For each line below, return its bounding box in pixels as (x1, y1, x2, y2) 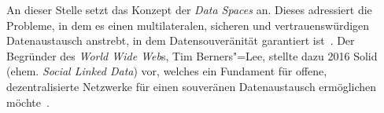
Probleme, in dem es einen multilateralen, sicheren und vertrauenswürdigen (6, 16, 370, 33)
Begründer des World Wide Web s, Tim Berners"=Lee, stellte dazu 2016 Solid (6, 47, 378, 64)
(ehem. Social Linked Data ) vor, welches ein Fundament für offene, (6, 63, 327, 79)
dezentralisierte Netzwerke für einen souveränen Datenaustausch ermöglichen (6, 78, 377, 94)
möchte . (6, 93, 50, 110)
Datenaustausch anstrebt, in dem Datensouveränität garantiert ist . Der (6, 32, 355, 49)
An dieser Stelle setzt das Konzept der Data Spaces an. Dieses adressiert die (6, 2, 372, 17)
